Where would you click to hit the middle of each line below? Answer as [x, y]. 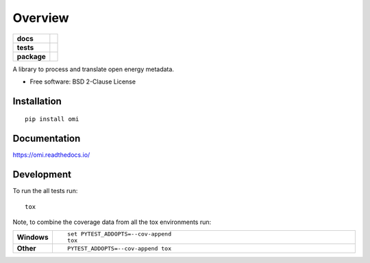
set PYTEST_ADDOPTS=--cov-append [119, 234]
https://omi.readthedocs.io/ [51, 155]
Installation [37, 101]
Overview [41, 18]
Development [42, 175]
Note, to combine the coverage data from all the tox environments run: [112, 222]
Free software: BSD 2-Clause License [83, 82]
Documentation [47, 139]
